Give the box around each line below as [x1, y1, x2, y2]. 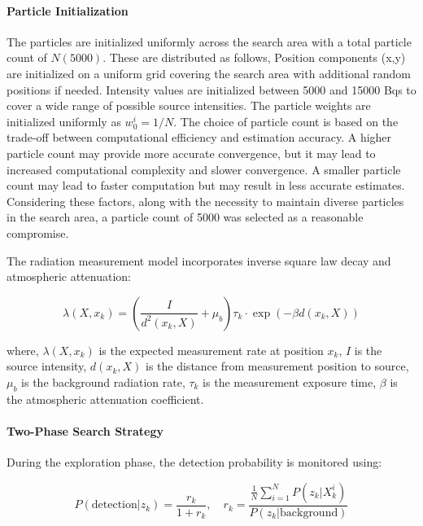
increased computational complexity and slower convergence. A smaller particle [7, 160, 401, 178]
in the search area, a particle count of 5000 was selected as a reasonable [7, 208, 364, 226]
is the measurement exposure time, [203, 373, 377, 390]
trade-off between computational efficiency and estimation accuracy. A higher [7, 129, 392, 146]
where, [7, 341, 39, 358]
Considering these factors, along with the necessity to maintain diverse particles [7, 192, 404, 209]
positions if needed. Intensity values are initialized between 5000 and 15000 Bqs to [7, 81, 416, 98]
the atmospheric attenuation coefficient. [7, 390, 204, 407]
